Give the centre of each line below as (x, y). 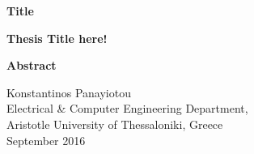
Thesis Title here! (57, 38)
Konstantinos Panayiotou (69, 92)
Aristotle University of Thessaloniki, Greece (115, 124)
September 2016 (46, 140)
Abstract (32, 65)
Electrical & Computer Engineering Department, (127, 108)
